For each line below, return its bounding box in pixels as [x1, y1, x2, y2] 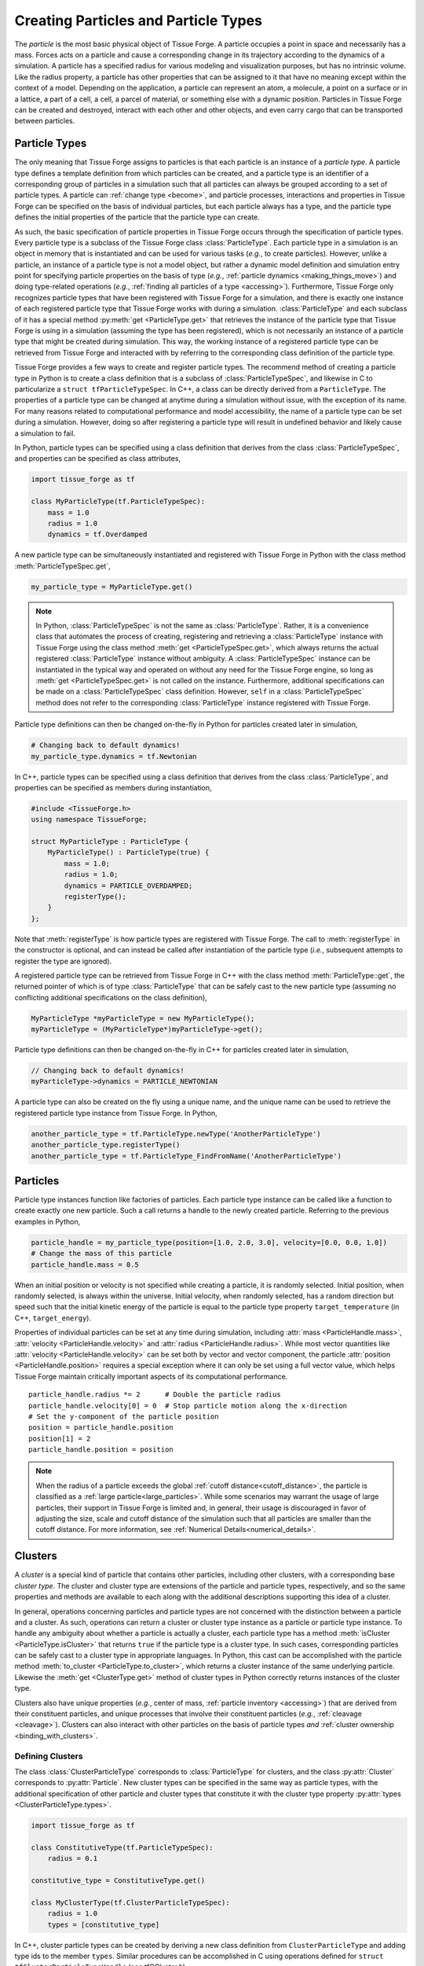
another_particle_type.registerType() [31, 1140, 181, 1150]
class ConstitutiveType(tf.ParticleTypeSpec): [31, 1843, 214, 1852]
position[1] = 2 [28, 1434, 91, 1443]
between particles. [14, 116, 75, 126]
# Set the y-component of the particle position [28, 1412, 219, 1421]
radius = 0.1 [47, 1854, 98, 1863]
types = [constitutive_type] [47, 1920, 160, 1929]
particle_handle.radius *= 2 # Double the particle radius [28, 1390, 282, 1399]
